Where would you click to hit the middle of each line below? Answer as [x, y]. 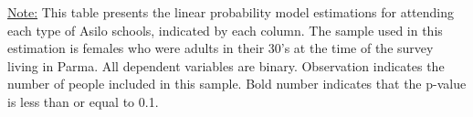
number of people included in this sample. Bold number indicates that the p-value [237, 84]
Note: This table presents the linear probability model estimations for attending [231, 12]
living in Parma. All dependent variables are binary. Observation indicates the [226, 65]
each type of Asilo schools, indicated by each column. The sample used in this [225, 30]
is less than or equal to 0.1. [83, 101]
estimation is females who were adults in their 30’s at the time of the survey [221, 48]
